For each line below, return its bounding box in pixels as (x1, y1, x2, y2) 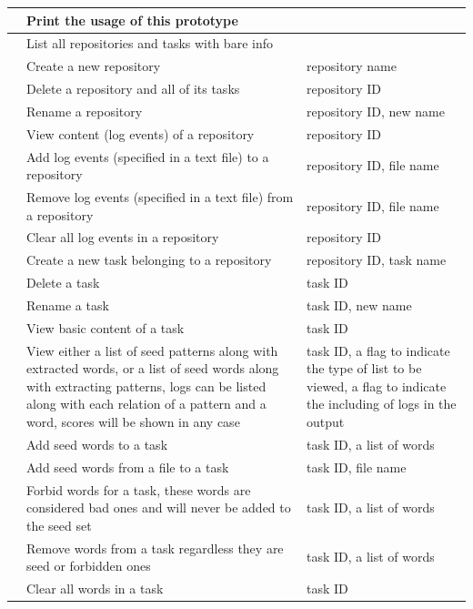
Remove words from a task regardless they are (26, 538, 284, 557)
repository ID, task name (306, 250, 447, 269)
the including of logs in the (306, 394, 457, 413)
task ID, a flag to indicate (306, 340, 450, 360)
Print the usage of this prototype (26, 10, 238, 29)
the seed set (26, 515, 92, 534)
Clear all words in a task (26, 579, 164, 598)
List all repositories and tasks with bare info (26, 34, 273, 53)
